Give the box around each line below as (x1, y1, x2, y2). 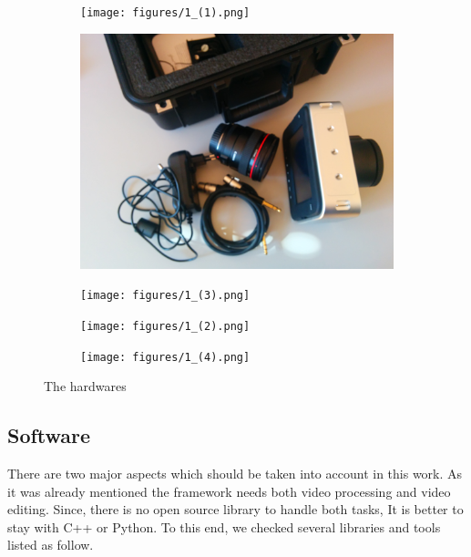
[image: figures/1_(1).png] (80, 6, 251, 19)
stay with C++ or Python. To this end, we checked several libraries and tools (7, 517, 441, 536)
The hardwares (44, 376, 127, 396)
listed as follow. (7, 535, 94, 554)
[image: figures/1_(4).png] (80, 350, 251, 364)
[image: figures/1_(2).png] (80, 319, 251, 333)
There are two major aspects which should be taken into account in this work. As (7, 464, 463, 483)
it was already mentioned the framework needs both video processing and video (7, 481, 451, 500)
